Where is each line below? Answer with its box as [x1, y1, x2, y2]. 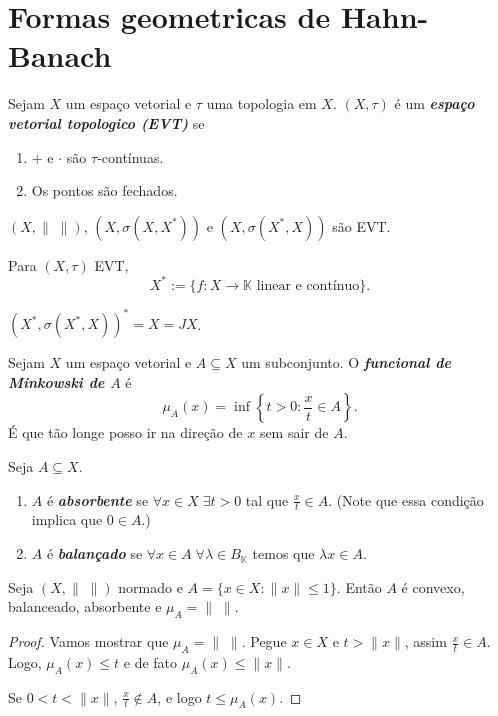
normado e [118, 576, 183, 597]
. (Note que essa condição [328, 489, 484, 510]
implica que [31, 509, 103, 530]
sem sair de [259, 422, 329, 443]
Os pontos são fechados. [31, 180, 178, 201]
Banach [8, 35, 112, 76]
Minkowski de [8, 371, 105, 392]
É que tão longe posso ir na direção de [8, 422, 243, 443]
